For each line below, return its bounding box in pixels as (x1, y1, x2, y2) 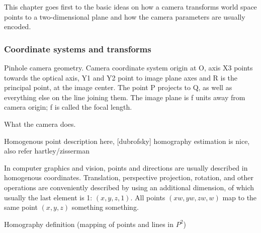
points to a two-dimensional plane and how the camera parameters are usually (4, 11, 245, 22)
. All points (130, 192, 165, 202)
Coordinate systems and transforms (4, 42, 151, 55)
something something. (71, 202, 139, 212)
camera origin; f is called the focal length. (4, 102, 132, 112)
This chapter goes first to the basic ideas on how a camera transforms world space (4, 2, 257, 12)
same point (4, 202, 38, 212)
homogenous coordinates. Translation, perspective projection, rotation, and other (4, 172, 254, 183)
